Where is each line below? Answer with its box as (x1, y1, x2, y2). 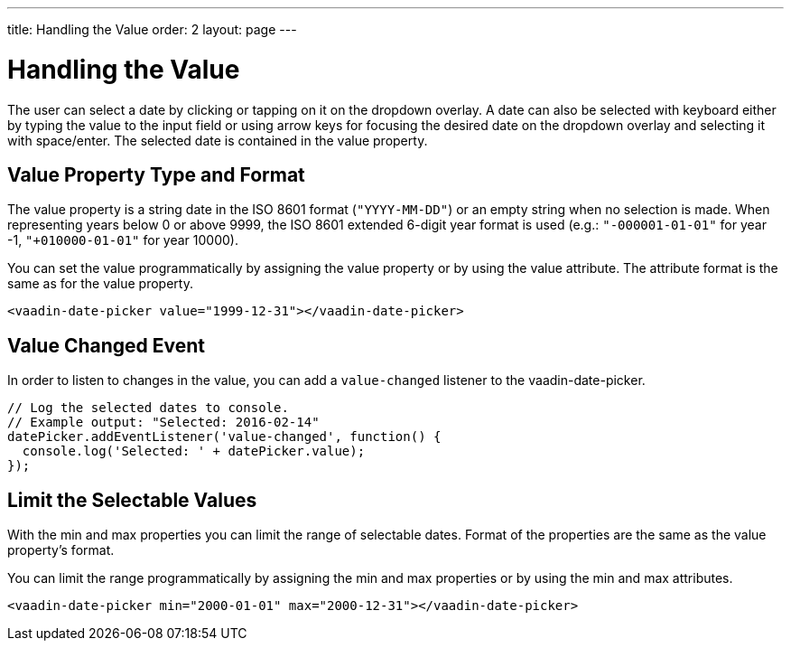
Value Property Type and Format (7, 163, 305, 186)
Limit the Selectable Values (7, 488, 257, 512)
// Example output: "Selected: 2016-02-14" (7, 415, 320, 430)
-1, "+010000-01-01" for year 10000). (7, 232, 238, 249)
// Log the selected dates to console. (7, 400, 289, 416)
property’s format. (7, 542, 115, 559)
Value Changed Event (7, 333, 205, 357)
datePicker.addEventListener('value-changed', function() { (7, 429, 442, 445)
